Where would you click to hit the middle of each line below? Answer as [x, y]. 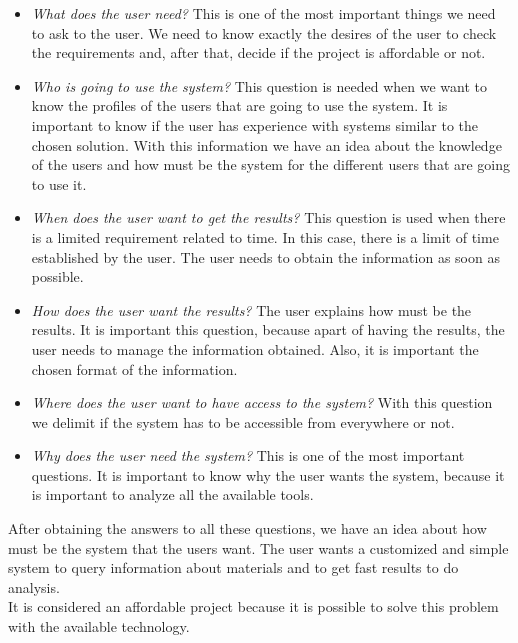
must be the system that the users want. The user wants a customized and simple [258, 547]
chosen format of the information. [134, 368]
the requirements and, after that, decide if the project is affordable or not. [258, 52]
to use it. [59, 183]
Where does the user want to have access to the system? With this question [262, 402]
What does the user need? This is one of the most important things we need [263, 13]
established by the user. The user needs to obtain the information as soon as [265, 256]
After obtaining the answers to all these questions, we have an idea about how [247, 528]
